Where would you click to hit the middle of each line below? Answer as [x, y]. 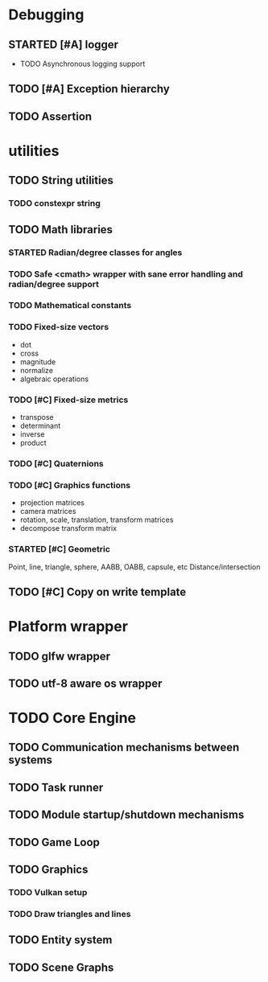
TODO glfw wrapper [60, 656]
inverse [32, 434]
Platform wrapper [68, 627]
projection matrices [52, 503]
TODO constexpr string [54, 203]
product [33, 443]
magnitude [38, 362]
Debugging [46, 15]
